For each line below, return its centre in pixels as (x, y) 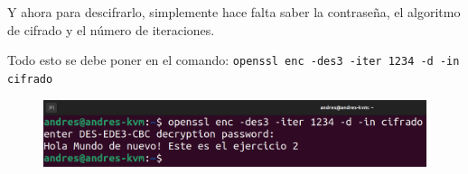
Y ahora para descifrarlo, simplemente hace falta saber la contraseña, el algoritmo (234, 12)
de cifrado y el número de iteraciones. (111, 29)
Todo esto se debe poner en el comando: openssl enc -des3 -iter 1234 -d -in (234, 60)
